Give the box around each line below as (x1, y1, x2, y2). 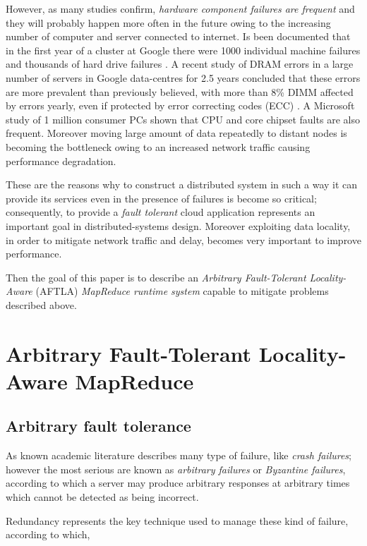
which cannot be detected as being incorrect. (6, 490, 199, 504)
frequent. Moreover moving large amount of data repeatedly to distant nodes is (6, 126, 347, 140)
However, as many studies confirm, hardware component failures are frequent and (6, 1, 355, 16)
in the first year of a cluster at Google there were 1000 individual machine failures (6, 42, 361, 57)
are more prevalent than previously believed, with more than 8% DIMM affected (6, 84, 354, 99)
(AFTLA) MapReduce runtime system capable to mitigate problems (35, 284, 329, 298)
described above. (6, 297, 77, 312)
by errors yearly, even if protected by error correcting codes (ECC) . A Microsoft (6, 98, 355, 113)
